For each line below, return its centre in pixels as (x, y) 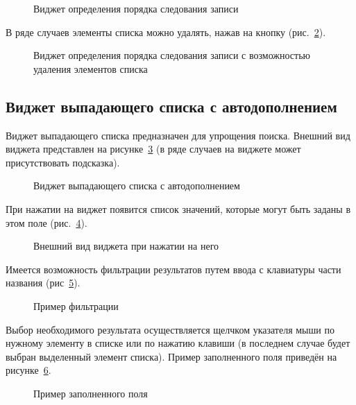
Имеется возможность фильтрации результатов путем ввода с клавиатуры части (173, 269)
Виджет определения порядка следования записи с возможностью (172, 55)
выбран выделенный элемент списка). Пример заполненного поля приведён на (171, 356)
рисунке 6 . (28, 370)
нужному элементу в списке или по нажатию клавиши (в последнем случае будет (178, 343)
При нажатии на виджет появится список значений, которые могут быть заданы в (178, 208)
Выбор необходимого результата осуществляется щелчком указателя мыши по (170, 329)
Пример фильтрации (76, 305)
